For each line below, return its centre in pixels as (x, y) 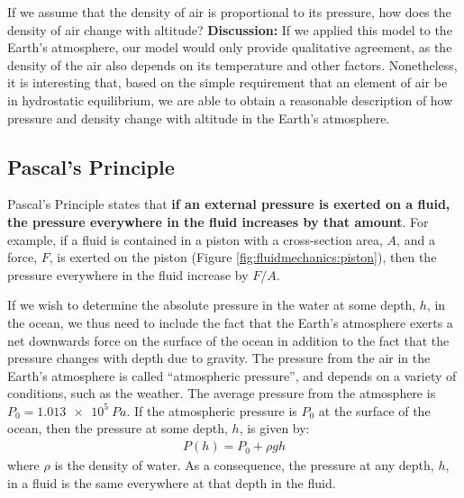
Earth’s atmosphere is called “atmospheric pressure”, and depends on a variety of (232, 375)
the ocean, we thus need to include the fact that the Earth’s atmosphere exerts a (230, 322)
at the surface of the (374, 410)
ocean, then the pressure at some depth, (118, 428)
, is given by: (274, 428)
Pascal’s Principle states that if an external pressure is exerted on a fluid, (229, 204)
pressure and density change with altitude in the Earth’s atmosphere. (199, 118)
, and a (416, 239)
